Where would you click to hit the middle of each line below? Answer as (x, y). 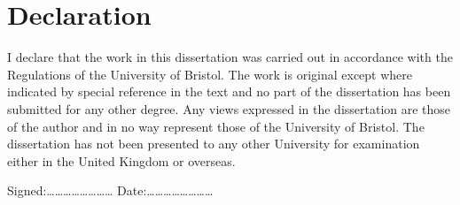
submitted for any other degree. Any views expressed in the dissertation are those (229, 108)
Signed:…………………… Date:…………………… (110, 190)
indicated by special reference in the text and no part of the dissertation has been (229, 91)
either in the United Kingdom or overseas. (121, 160)
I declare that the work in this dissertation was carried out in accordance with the (230, 57)
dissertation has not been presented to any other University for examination (214, 144)
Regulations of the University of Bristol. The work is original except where (210, 74)
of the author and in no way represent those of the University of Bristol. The (216, 126)
